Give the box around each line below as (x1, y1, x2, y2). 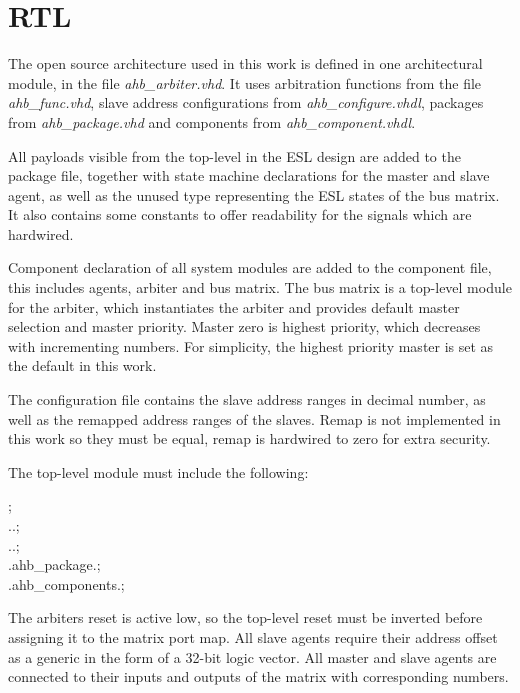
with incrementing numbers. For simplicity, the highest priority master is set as (8, 335, 494, 356)
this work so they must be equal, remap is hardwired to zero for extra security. (8, 428, 491, 449)
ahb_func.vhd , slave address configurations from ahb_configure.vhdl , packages (8, 92, 484, 113)
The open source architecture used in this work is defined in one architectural (8, 53, 483, 74)
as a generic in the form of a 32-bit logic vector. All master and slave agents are (8, 646, 497, 667)
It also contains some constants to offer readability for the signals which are (8, 204, 472, 225)
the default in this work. (8, 355, 157, 376)
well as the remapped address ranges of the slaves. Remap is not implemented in (8, 408, 501, 429)
